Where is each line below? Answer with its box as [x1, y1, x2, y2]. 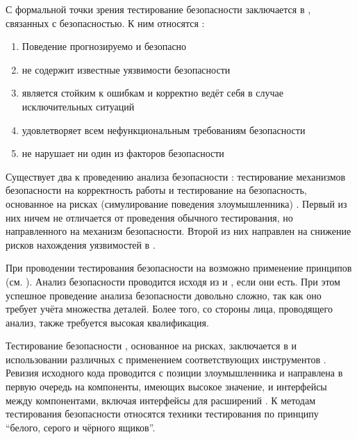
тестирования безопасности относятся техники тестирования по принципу [6, 406, 319, 421]
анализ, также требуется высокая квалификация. [6, 315, 209, 329]
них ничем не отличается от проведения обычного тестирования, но [6, 210, 293, 224]
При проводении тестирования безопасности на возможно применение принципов [6, 260, 352, 275]
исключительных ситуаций [22, 99, 135, 113]
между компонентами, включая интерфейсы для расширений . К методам [6, 392, 315, 407]
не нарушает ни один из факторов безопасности [22, 146, 224, 160]
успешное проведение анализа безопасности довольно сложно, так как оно [6, 288, 322, 302]
